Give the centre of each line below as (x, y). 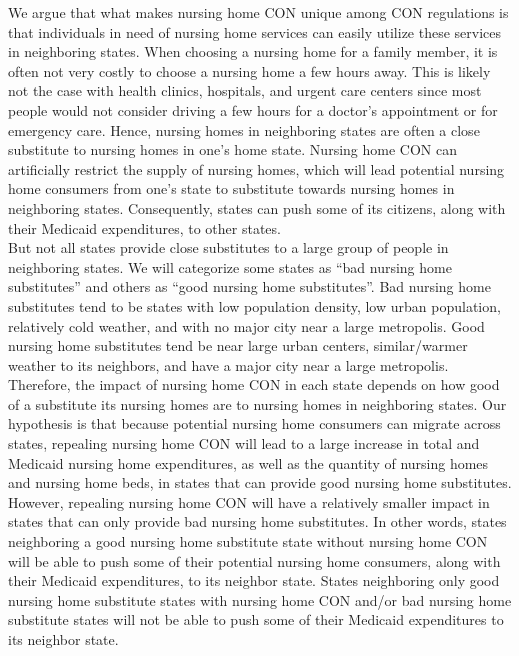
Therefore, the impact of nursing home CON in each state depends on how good (254, 384)
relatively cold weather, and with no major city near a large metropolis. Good (246, 325)
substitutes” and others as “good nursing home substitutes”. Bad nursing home (249, 286)
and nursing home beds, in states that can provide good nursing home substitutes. (260, 482)
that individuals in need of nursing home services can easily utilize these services (255, 31)
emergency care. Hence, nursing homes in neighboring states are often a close (244, 129)
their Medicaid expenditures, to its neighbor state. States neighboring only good (254, 580)
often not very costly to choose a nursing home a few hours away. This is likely (249, 70)
